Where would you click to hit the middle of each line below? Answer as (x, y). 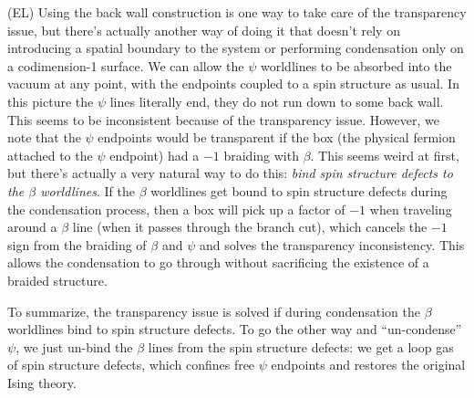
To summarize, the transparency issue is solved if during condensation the (214, 311)
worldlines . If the (88, 190)
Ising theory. (42, 382)
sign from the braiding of (77, 244)
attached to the (50, 155)
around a (32, 227)
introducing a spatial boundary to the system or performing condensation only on (236, 48)
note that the (44, 137)
